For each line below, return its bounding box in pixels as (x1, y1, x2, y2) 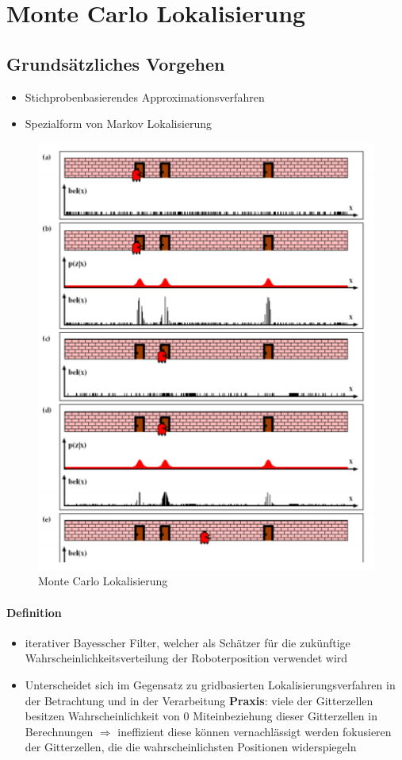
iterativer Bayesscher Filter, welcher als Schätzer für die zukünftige (25, 634, 350, 650)
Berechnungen (25, 723, 94, 739)
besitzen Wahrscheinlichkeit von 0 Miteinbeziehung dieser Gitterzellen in (25, 708, 377, 724)
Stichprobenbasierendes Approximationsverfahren (25, 88, 265, 105)
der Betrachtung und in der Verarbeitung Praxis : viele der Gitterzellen (25, 692, 373, 708)
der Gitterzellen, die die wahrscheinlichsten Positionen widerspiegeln (25, 739, 357, 755)
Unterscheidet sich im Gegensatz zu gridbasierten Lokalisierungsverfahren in (25, 677, 396, 693)
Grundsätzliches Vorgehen (6, 51, 225, 75)
